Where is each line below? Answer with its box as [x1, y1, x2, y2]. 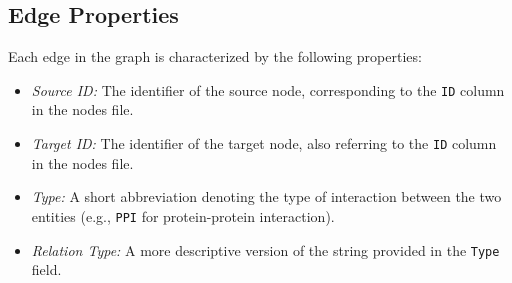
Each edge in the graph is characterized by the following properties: [8, 46, 422, 67]
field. [31, 259, 62, 280]
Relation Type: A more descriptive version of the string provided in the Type [31, 239, 500, 260]
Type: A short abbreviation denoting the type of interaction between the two [31, 186, 502, 207]
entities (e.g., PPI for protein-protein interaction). [31, 205, 335, 226]
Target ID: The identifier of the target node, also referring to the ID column [31, 133, 497, 154]
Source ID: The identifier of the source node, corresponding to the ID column [31, 79, 505, 100]
